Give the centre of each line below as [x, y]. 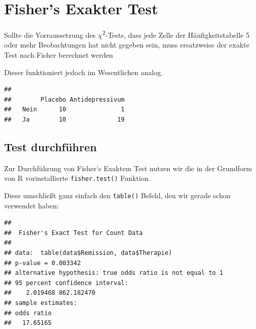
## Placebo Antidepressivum [65, 99]
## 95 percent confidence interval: [66, 283]
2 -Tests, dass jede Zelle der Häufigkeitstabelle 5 [176, 34]
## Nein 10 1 [65, 110]
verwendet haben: [32, 205]
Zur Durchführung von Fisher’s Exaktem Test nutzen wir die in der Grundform [128, 168]
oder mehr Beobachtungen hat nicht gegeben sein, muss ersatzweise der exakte [127, 45]
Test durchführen [50, 146]
